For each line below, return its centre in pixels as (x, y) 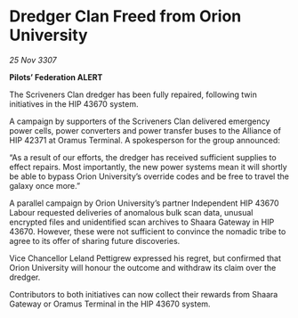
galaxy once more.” (45, 185)
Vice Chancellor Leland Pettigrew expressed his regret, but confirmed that (145, 258)
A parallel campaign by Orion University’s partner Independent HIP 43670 (144, 203)
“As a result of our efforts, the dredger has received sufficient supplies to (143, 157)
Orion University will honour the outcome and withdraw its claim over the (143, 267)
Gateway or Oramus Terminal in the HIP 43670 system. (110, 304)
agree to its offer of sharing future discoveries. (95, 241)
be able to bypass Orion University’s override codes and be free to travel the (149, 176)
